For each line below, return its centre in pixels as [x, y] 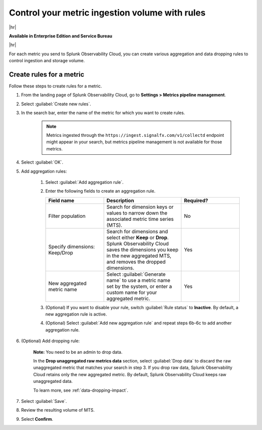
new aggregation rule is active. [76, 314]
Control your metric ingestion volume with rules [107, 13]
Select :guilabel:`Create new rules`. [56, 104]
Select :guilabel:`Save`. [44, 401]
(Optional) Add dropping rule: [50, 341]
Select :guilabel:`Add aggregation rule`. [84, 182]
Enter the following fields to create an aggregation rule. [100, 191]
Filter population [67, 216]
